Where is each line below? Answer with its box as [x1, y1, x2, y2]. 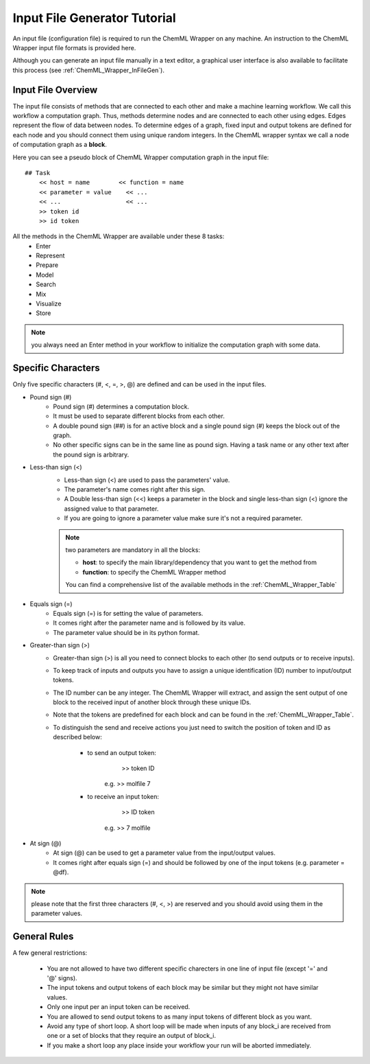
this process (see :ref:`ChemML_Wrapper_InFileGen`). [12, 66, 164, 74]
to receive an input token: [87, 792, 159, 800]
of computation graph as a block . [12, 141, 108, 149]
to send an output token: [87, 748, 157, 756]
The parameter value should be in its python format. [53, 628, 200, 636]
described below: [53, 733, 102, 741]
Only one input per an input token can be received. [47, 1003, 190, 1011]
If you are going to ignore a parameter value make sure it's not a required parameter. [64, 514, 303, 522]
